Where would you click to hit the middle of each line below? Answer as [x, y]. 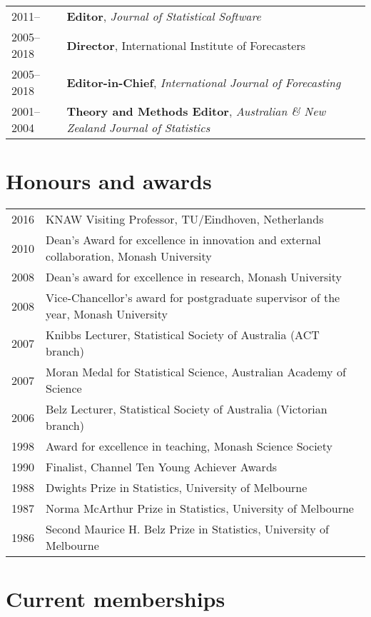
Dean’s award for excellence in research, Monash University [194, 277]
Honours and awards [109, 181]
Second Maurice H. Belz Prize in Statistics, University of [187, 529]
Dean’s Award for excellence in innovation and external [183, 240]
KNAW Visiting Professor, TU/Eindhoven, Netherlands [185, 219]
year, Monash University [107, 314]
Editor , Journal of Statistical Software [164, 16]
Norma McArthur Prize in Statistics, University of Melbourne [200, 508]
